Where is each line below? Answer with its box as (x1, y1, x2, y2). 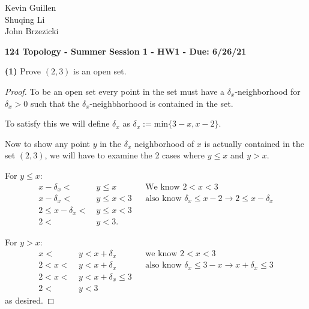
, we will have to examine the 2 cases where (44, 149, 205, 161)
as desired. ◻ (5, 294, 55, 307)
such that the (30, 97, 80, 109)
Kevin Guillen (5, 1, 56, 13)
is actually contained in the (204, 137, 305, 149)
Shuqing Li (5, 13, 45, 25)
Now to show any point (5, 137, 91, 149)
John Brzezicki (5, 25, 59, 37)
